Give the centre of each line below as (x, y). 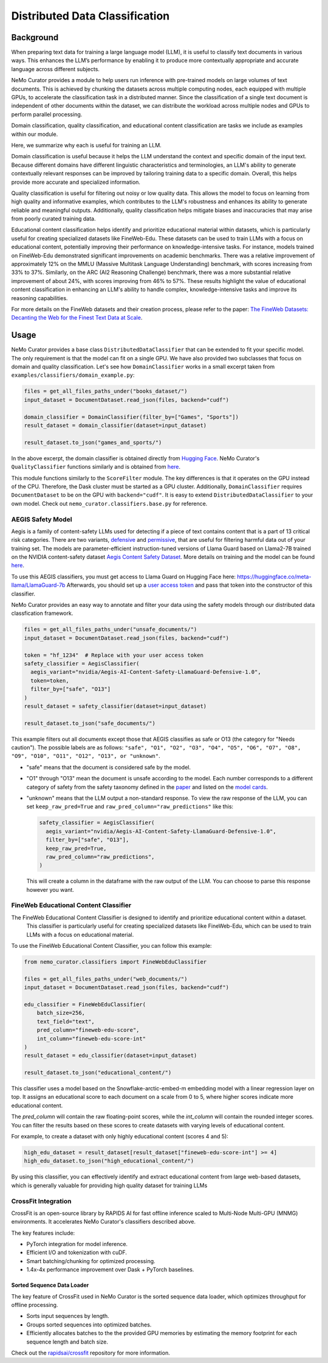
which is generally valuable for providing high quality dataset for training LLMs (109, 1185)
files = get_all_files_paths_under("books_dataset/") (106, 391)
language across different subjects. (56, 69)
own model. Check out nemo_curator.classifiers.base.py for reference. (109, 503)
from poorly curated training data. (53, 219)
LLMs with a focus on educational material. (80, 934)
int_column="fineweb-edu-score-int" (91, 1039)
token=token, (50, 681)
